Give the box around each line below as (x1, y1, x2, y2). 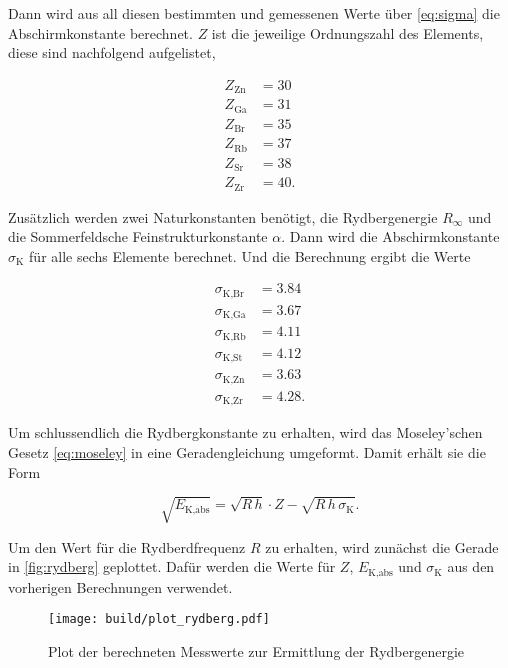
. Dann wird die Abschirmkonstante (281, 226, 500, 247)
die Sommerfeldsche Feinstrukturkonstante (8, 226, 268, 247)
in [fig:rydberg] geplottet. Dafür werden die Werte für (8, 556, 336, 577)
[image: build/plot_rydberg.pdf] (48, 612, 270, 627)
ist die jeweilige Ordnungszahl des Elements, (211, 22, 484, 43)
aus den (447, 556, 495, 577)
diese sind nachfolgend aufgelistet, (8, 42, 216, 63)
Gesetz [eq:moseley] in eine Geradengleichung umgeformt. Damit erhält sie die (8, 441, 486, 462)
